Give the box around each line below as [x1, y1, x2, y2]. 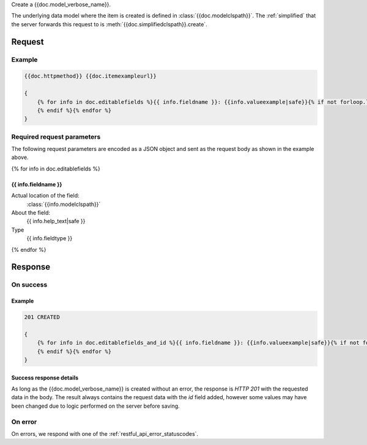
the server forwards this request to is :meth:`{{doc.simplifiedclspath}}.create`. [11, 20, 207, 28]
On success [11, 281, 48, 289]
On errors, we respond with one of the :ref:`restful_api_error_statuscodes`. [11, 430, 199, 437]
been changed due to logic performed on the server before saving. [11, 402, 180, 410]
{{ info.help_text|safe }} [26, 218, 86, 225]
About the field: [11, 208, 51, 216]
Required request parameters [11, 132, 101, 141]
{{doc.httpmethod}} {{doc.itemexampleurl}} [24, 73, 157, 79]
